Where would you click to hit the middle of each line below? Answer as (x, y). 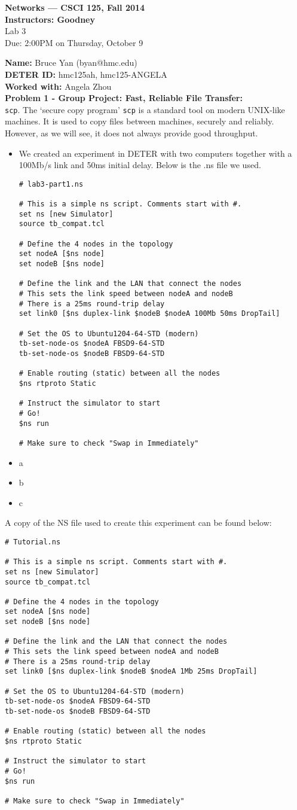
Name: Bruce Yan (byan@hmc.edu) (71, 63)
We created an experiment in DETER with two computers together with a (155, 153)
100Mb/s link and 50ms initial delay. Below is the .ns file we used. (140, 165)
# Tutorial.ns (33, 542)
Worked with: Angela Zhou (58, 86)
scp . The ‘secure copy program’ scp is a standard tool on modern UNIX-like (145, 109)
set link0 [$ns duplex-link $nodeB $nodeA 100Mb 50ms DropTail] (149, 314)
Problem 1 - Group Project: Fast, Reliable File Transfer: (124, 98)
